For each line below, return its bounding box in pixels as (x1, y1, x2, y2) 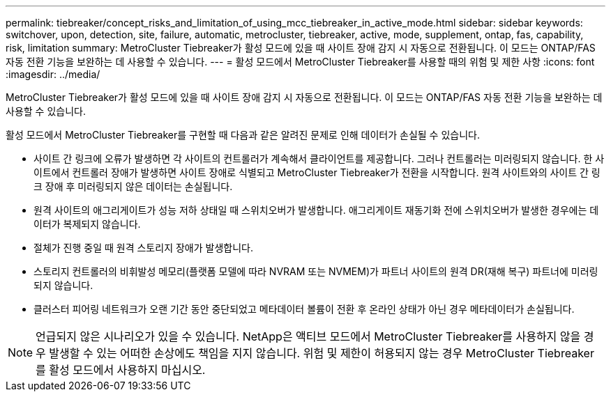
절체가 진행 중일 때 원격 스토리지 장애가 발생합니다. (33, 242, 253, 254)
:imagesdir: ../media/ (6, 68, 100, 80)
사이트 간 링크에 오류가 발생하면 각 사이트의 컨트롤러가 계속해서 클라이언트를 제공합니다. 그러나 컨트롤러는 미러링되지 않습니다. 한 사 (33, 153, 605, 164)
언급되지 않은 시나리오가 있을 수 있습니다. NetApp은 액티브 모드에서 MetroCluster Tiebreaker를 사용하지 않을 (36, 329, 581, 343)
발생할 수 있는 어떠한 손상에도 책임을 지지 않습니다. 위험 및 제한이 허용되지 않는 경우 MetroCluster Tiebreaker (49, 346, 594, 360)
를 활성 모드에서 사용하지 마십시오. (36, 363, 206, 377)
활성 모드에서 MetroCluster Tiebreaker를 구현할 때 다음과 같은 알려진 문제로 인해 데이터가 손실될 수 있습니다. (6, 129, 480, 141)
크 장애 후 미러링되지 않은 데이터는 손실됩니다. (33, 180, 233, 192)
